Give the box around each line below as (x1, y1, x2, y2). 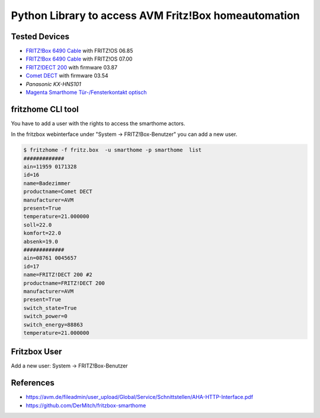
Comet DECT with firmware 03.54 (25, 72, 109, 80)
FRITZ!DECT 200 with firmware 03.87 (25, 64, 118, 71)
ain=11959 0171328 (23, 163, 77, 170)
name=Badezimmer (23, 180, 71, 186)
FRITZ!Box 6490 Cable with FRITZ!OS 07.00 (25, 55, 133, 62)
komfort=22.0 (23, 230, 62, 237)
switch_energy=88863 (23, 321, 83, 328)
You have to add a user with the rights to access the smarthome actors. (11, 119, 185, 127)
